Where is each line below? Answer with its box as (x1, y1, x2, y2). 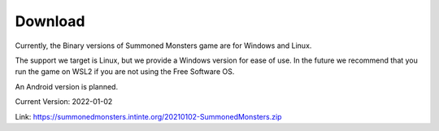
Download (15, 12, 85, 30)
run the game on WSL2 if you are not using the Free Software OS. (15, 67, 235, 76)
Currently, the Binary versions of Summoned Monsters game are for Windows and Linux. (15, 41, 312, 50)
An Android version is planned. (15, 81, 118, 91)
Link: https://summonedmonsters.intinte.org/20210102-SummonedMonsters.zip (15, 111, 282, 121)
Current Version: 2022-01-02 (15, 97, 113, 107)
